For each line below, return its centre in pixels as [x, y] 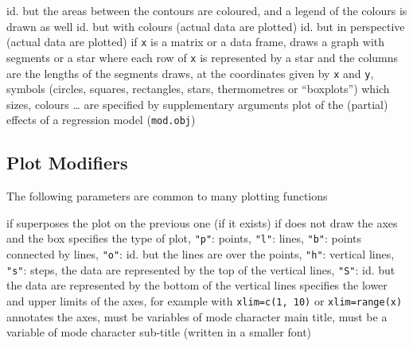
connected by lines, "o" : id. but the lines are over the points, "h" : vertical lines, [201, 254]
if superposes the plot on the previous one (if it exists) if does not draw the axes [202, 222]
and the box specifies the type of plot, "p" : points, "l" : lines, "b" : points [184, 238]
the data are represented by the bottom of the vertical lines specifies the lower [197, 285]
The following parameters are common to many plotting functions [167, 196]
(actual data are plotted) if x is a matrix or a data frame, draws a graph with [196, 42]
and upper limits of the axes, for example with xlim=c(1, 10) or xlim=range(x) [205, 300]
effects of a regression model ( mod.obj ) [101, 120]
